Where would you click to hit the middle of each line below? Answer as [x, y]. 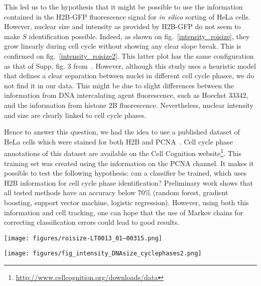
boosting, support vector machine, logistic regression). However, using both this [126, 202]
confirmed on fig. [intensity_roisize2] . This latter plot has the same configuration [129, 55]
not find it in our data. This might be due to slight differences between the [119, 85]
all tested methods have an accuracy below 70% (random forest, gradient [116, 192]
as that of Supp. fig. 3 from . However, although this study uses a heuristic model [130, 65]
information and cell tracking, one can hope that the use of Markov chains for [124, 212]
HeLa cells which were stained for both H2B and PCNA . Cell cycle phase [118, 141]
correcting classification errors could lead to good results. [92, 222]
